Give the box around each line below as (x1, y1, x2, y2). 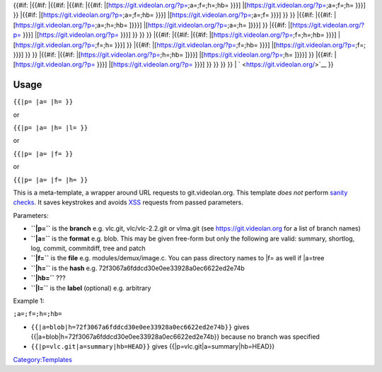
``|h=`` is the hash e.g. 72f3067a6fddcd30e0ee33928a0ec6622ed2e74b (30, 264, 245, 272)
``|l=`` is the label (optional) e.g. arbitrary (30, 284, 151, 292)
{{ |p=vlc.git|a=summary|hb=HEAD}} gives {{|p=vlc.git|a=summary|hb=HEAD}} (30, 342, 275, 351)
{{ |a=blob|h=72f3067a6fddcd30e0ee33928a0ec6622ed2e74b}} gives (30, 322, 250, 331)
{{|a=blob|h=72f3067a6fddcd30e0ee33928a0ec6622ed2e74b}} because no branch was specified (30, 332, 320, 341)
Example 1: (13, 296, 45, 305)
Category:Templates (13, 355, 72, 364)
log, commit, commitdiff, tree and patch (30, 244, 146, 252)
